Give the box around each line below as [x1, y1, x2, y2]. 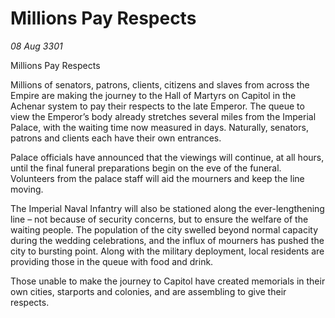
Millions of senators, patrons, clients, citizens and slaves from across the [10, 78, 310, 91]
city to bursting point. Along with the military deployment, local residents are [10, 245, 325, 257]
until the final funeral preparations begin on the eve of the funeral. [10, 162, 282, 174]
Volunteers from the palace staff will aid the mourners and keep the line [10, 172, 305, 184]
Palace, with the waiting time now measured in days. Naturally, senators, [10, 121, 309, 133]
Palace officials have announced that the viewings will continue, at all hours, [10, 151, 325, 163]
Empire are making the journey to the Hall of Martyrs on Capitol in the [10, 89, 297, 101]
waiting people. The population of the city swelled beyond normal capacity [10, 223, 319, 236]
